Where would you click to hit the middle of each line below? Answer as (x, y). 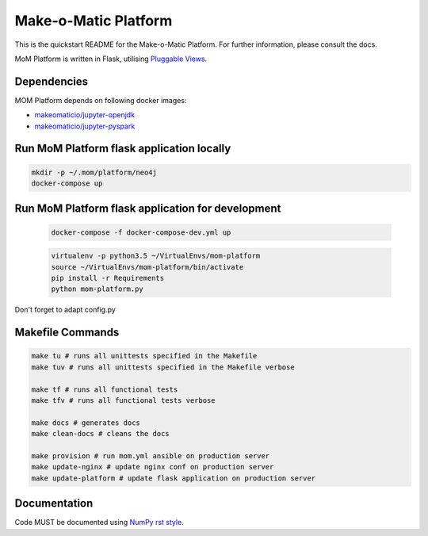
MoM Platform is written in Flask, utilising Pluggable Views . (111, 59)
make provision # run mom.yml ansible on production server (151, 456)
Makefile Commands (67, 333)
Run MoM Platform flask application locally (123, 149)
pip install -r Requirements (108, 278)
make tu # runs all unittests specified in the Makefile (144, 356)
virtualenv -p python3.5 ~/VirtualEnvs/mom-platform (156, 256)
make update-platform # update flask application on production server (174, 478)
